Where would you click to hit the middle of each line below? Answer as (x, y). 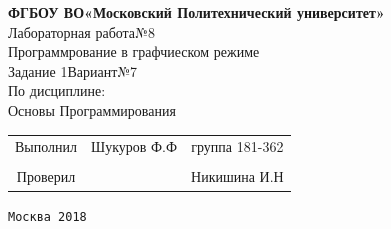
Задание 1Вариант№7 (73, 70)
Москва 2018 (47, 216)
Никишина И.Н (237, 176)
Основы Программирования (92, 109)
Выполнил (46, 146)
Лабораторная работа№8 (81, 31)
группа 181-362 (237, 146)
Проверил (46, 176)
